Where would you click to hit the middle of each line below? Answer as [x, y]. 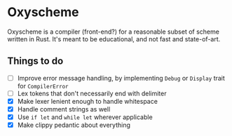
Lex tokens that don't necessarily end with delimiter [92, 93]
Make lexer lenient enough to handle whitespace [87, 101]
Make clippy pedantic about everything [74, 125]
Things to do [35, 61]
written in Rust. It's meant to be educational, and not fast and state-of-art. [114, 39]
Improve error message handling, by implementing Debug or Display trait [121, 78]
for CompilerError [43, 86]
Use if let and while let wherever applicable [85, 117]
